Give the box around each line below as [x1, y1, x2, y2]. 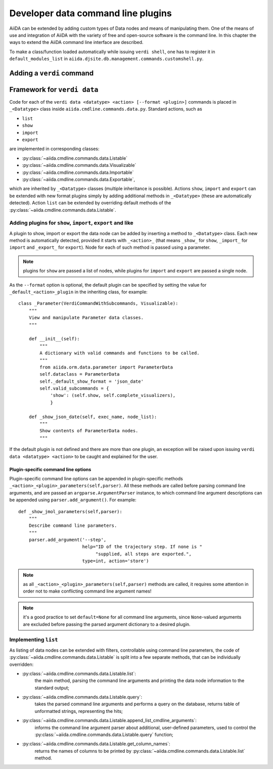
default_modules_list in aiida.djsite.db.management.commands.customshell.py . [9, 56, 204, 62]
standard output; [34, 685, 70, 691]
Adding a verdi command [9, 69, 94, 77]
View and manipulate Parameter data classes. [28, 315, 144, 321]
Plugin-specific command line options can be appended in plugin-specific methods [9, 475, 183, 481]
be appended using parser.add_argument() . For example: [9, 497, 136, 503]
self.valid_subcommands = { [39, 386, 109, 391]
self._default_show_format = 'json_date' [39, 378, 144, 384]
